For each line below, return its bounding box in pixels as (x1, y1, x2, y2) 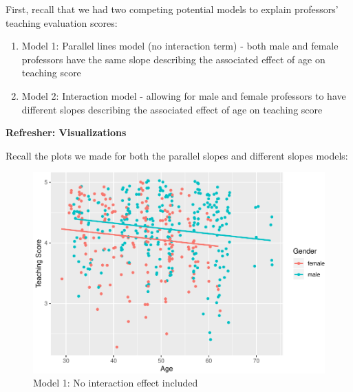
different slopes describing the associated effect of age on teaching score (21, 102, 323, 116)
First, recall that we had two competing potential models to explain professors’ (6, 2, 339, 16)
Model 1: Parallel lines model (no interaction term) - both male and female (21, 39, 339, 53)
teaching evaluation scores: (6, 15, 118, 30)
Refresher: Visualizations (6, 125, 127, 140)
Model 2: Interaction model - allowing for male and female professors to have (21, 88, 346, 102)
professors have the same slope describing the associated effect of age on (21, 52, 325, 66)
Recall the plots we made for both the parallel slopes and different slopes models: (6, 148, 348, 162)
